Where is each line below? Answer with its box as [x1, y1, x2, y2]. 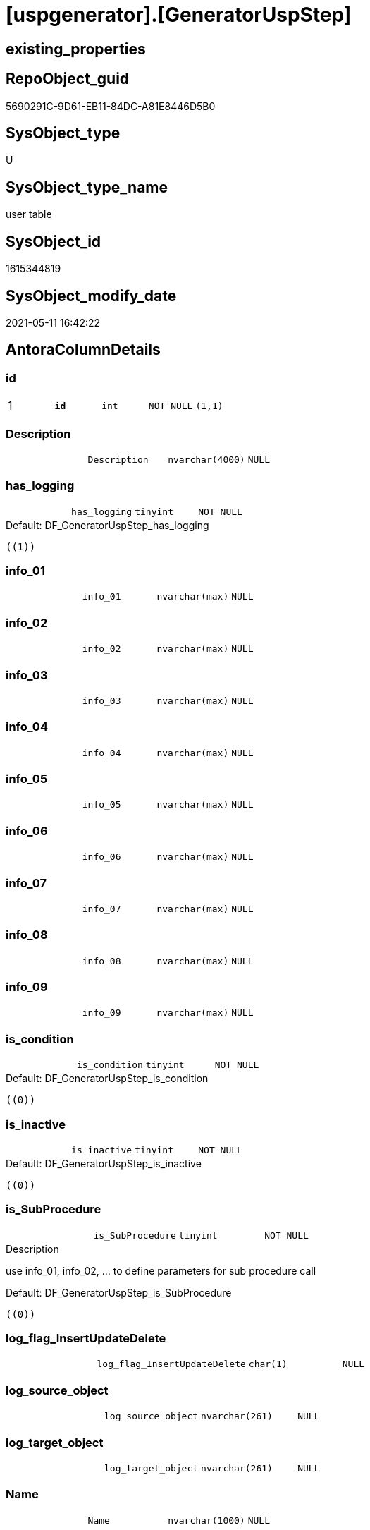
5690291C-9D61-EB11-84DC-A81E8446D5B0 [6, 99, 216, 112]
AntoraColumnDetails [6, 341, 161, 359]
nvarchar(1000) [168, 1514, 245, 1526]
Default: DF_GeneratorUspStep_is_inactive [6, 1157, 202, 1170]
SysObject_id [6, 232, 101, 250]
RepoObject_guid [6, 70, 130, 88]
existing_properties [6, 40, 146, 58]
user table [6, 208, 52, 221]
